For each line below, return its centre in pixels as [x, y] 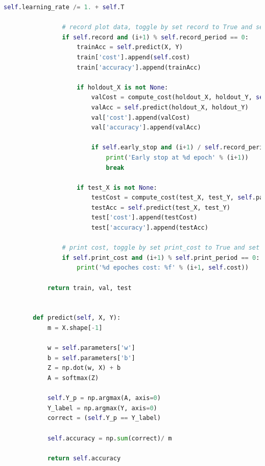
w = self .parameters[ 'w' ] [91, 348]
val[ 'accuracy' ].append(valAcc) [146, 128]
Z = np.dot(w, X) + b [84, 368]
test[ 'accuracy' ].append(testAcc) [150, 228]
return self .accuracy [84, 458]
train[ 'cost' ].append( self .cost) [134, 57]
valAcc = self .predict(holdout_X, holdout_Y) [170, 107]
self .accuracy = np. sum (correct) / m [110, 438]
